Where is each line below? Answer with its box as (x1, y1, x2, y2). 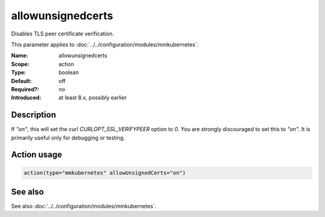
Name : (11, 52, 28, 60)
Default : (11, 77, 32, 84)
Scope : (11, 60, 29, 67)
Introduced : (11, 94, 42, 102)
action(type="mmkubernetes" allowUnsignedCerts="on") (23, 169, 186, 176)
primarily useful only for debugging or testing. (11, 134, 125, 141)
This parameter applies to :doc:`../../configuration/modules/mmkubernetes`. (11, 41, 199, 48)
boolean (58, 69, 79, 76)
